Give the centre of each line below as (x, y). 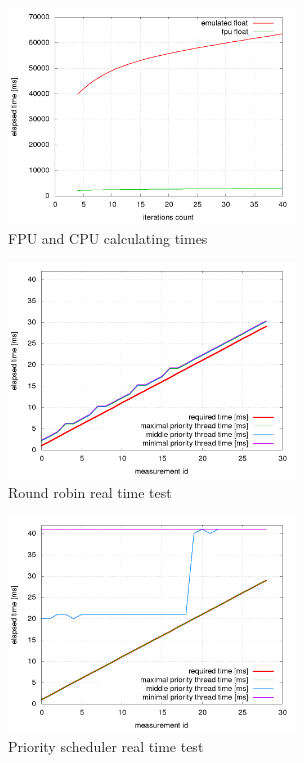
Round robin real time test (90, 491)
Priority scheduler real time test (106, 745)
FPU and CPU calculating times (108, 237)
